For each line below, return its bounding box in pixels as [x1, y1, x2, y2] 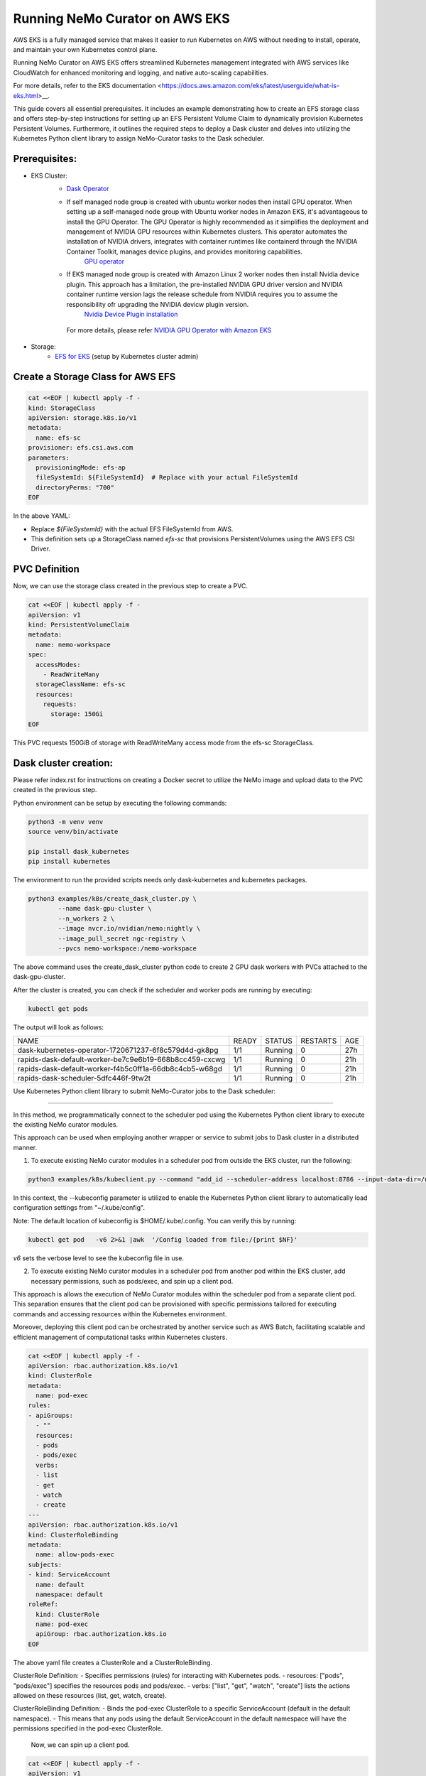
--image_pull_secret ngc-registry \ [58, 934, 186, 943]
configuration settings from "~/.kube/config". [13, 1203, 146, 1212]
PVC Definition [13, 563, 80, 575]
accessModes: [35, 661, 81, 668]
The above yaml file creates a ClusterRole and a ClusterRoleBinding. [13, 1658, 213, 1667]
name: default [35, 1581, 85, 1588]
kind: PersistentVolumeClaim [28, 620, 130, 629]
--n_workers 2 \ [58, 914, 115, 923]
